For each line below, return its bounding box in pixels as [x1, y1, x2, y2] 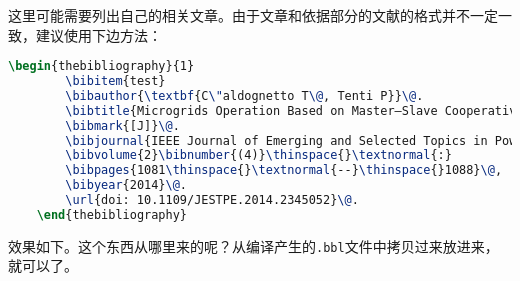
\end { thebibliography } [36, 207, 188, 222]
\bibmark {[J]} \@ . [65, 118, 180, 133]
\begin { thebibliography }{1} [8, 59, 195, 74]
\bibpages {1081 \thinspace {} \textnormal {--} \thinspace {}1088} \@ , [65, 163, 503, 178]
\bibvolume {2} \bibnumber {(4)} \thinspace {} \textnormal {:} [65, 148, 452, 163]
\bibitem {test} [65, 74, 166, 89]
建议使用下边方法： [35, 24, 162, 45]
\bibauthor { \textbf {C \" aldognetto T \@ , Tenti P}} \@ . [65, 88, 424, 103]
